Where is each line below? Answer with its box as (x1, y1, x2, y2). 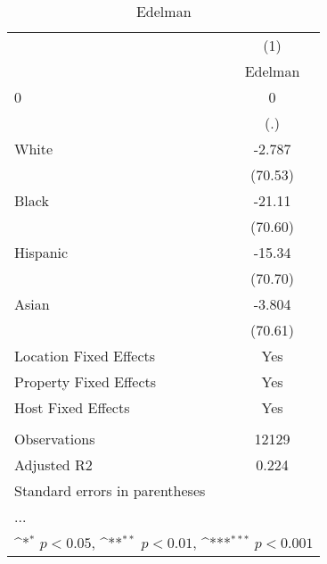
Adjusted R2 (14, 454, 93, 475)
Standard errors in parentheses (14, 480, 206, 501)
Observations (14, 428, 95, 449)
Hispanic (14, 242, 69, 262)
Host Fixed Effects (14, 397, 130, 418)
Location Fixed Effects (14, 345, 156, 366)
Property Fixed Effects (14, 371, 157, 392)
